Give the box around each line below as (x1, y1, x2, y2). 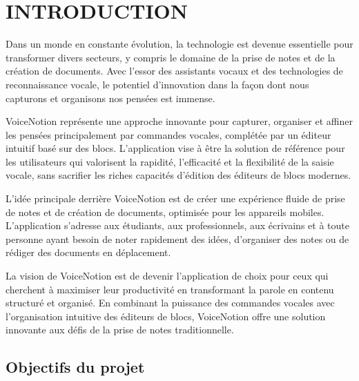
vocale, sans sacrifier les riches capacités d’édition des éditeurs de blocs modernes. (6, 168, 351, 182)
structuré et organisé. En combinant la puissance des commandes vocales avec (6, 295, 335, 310)
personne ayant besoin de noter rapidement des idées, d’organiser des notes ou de (6, 231, 349, 246)
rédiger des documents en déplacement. (6, 245, 171, 260)
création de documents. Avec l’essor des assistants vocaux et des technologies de (6, 63, 343, 78)
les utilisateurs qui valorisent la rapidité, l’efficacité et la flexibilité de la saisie (6, 154, 334, 168)
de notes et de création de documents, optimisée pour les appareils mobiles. (6, 204, 324, 219)
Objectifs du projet (6, 356, 145, 378)
